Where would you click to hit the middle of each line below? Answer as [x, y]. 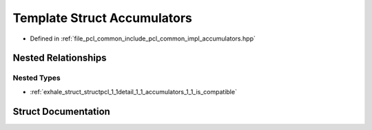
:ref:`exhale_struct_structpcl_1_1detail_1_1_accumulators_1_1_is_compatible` [134, 91]
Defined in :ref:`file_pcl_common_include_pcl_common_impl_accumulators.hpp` [143, 39]
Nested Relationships [60, 58]
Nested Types [37, 78]
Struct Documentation [61, 111]
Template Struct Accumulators [103, 18]
